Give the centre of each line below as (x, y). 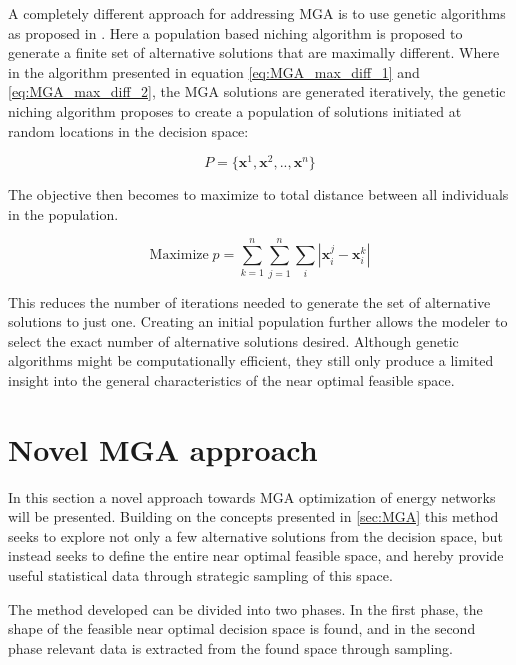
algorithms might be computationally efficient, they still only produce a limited (251, 360)
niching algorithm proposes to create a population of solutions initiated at (235, 110)
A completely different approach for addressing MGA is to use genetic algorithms (257, 13)
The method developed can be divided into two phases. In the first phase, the (245, 608)
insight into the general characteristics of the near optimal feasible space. (231, 379)
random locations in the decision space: (128, 130)
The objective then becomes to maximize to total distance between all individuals (258, 194)
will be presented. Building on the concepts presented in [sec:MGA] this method (253, 516)
